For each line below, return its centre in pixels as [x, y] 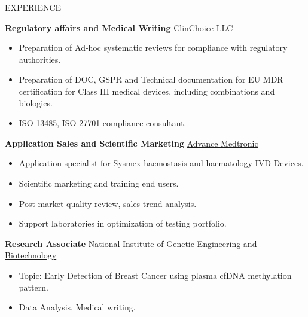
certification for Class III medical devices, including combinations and [147, 91]
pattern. [33, 287]
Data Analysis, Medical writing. [77, 307]
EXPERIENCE [33, 7]
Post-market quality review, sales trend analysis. [108, 203]
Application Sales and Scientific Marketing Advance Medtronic [132, 143]
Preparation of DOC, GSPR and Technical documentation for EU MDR [151, 79]
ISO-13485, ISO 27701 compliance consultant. [103, 123]
